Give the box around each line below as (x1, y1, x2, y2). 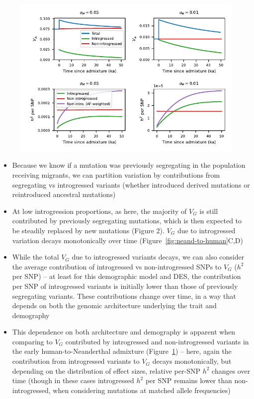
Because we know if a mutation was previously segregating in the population (12, 160, 246, 170)
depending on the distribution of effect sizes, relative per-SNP (12, 365, 200, 376)
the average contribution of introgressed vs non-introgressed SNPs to (12, 261, 222, 271)
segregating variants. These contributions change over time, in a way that (12, 290, 236, 301)
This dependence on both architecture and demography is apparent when (12, 327, 236, 337)
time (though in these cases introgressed (12, 375, 134, 386)
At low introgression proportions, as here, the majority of (12, 205, 187, 216)
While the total (12, 252, 59, 262)
